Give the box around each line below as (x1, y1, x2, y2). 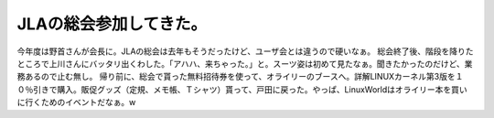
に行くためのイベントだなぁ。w (16, 97, 136, 108)
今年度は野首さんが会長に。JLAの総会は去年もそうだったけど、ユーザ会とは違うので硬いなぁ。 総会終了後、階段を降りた (16, 46, 474, 57)
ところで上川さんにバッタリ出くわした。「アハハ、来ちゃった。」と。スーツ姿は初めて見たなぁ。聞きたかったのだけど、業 (16, 58, 473, 69)
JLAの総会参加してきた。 (16, 14, 208, 34)
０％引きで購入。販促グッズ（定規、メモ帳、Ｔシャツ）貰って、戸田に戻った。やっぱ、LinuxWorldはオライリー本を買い (16, 83, 468, 95)
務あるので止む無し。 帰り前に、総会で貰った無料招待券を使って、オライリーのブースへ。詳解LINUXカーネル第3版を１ (16, 71, 464, 82)
